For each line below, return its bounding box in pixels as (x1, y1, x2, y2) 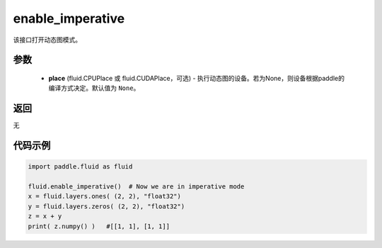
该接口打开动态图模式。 (13, 35, 81, 44)
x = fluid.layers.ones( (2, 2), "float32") (28, 192, 182, 201)
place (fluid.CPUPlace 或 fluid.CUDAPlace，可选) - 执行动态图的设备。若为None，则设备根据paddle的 (48, 74, 345, 82)
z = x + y (28, 213, 62, 220)
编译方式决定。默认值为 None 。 (48, 84, 140, 92)
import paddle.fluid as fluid (28, 163, 133, 171)
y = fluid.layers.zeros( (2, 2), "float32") (28, 202, 185, 210)
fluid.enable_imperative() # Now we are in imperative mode (28, 183, 245, 191)
